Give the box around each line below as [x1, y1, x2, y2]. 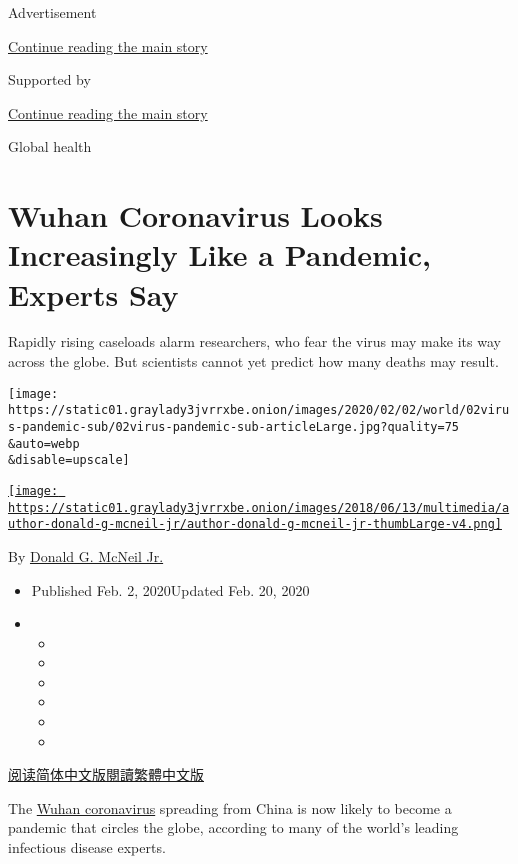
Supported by [8, 69, 91, 90]
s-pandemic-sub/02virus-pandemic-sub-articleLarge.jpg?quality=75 [8, 419, 460, 434]
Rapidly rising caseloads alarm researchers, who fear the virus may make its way [8, 331, 501, 352]
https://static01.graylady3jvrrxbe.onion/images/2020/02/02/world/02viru [8, 403, 510, 418]
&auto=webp [8, 436, 80, 451]
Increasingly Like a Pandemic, [8, 234, 431, 275]
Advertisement [8, 2, 97, 22]
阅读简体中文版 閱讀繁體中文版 [8, 764, 204, 785]
